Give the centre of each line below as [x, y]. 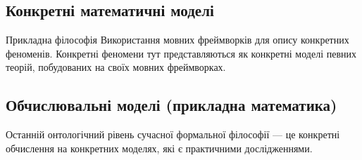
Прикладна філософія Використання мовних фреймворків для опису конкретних [177, 40]
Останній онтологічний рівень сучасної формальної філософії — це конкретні [173, 134]
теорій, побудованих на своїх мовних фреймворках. [116, 67]
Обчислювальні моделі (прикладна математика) [171, 105]
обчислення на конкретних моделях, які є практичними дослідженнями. [159, 148]
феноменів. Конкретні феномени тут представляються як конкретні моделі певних [181, 53]
